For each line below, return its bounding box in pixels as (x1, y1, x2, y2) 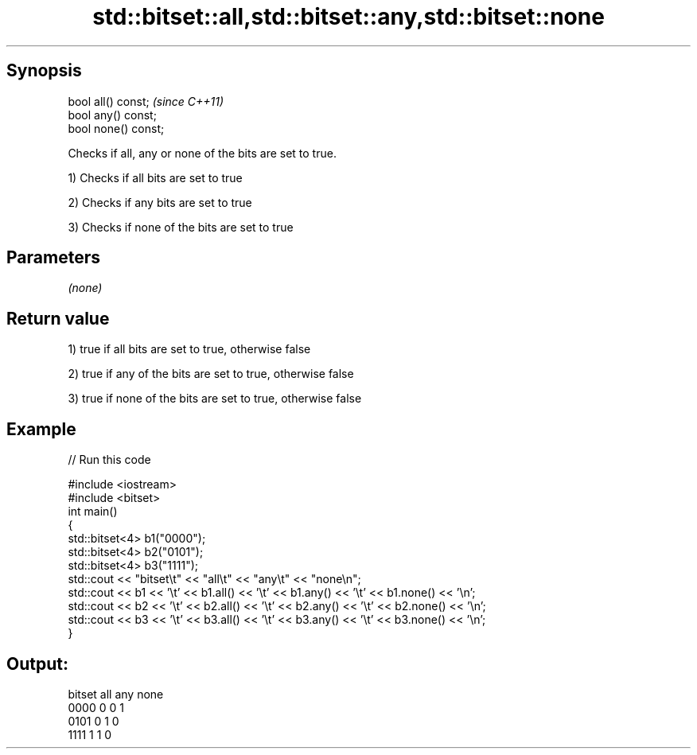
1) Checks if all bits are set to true (68, 170, 243, 185)
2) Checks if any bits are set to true (68, 195, 252, 209)
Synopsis (6, 60, 82, 81)
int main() (68, 504, 118, 519)
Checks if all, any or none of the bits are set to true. (68, 146, 337, 160)
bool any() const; (68, 107, 157, 122)
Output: (6, 653, 68, 674)
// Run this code (68, 453, 151, 467)
